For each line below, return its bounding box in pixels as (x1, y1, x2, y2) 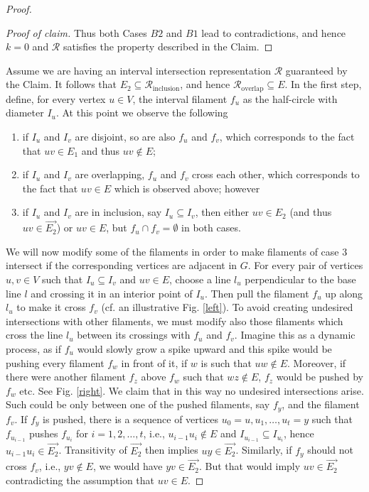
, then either (195, 204, 250, 219)
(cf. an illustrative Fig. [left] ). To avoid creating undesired (101, 300, 353, 315)
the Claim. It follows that (6, 77, 117, 92)
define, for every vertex (6, 91, 106, 106)
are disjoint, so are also (75, 129, 176, 144)
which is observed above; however (114, 180, 260, 195)
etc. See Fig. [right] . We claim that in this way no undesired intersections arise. (19, 383, 364, 398)
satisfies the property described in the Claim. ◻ (63, 39, 273, 54)
